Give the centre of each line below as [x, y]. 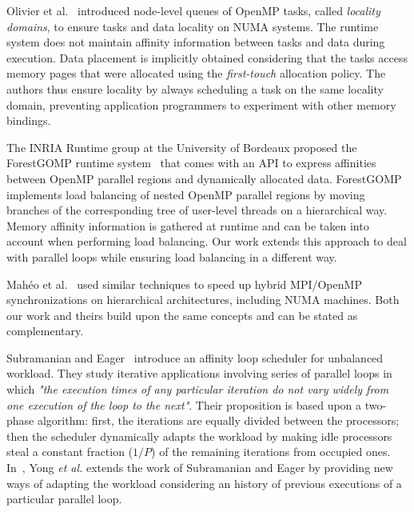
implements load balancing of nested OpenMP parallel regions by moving [186, 194]
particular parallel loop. [64, 499]
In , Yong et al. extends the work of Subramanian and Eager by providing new [200, 468]
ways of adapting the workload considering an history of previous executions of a [204, 483]
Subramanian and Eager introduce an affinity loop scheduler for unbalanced [195, 357]
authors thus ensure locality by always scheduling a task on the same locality [195, 88]
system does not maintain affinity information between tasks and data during [196, 42]
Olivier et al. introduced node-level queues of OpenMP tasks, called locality [193, 10]
